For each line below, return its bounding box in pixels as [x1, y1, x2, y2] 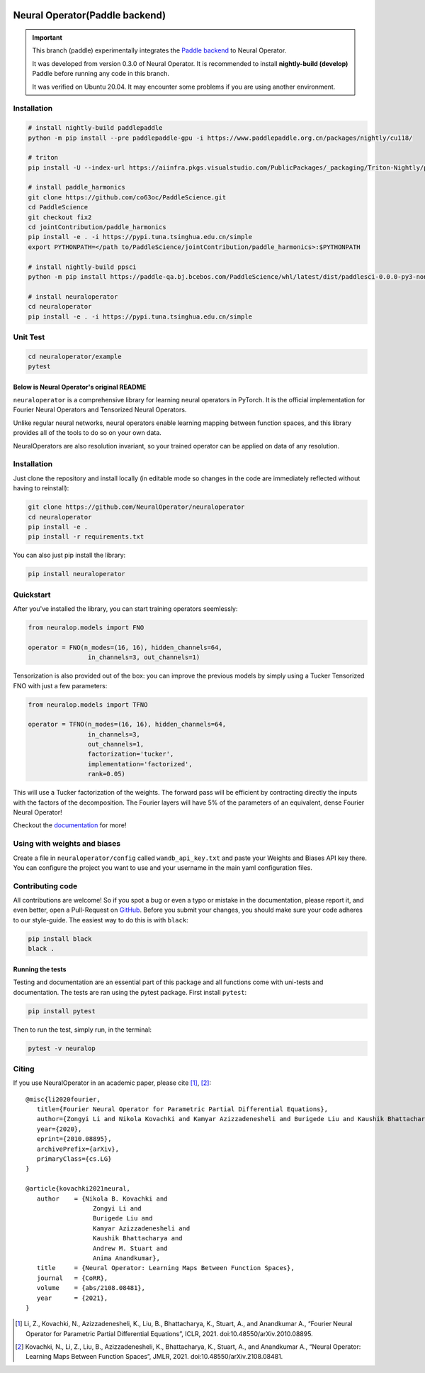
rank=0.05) [87, 770, 125, 778]
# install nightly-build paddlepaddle [28, 124, 163, 132]
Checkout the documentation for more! [13, 821, 127, 829]
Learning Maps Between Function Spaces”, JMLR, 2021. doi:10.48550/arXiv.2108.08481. [25, 1352, 283, 1361]
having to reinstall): [13, 484, 69, 492]
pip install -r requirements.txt [28, 533, 144, 541]
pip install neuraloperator [28, 570, 125, 578]
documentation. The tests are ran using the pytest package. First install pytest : [13, 988, 247, 996]
